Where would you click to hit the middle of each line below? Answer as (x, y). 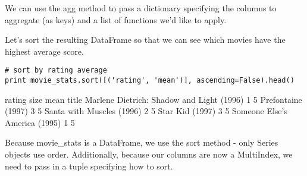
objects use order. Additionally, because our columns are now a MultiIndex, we (149, 154)
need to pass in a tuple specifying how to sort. (89, 166)
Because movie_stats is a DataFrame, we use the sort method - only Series (142, 142)
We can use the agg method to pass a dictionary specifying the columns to (141, 8)
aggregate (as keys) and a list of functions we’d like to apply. (116, 19)
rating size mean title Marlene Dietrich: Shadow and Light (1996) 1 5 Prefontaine (153, 99)
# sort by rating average (56, 70)
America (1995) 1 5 (40, 122)
